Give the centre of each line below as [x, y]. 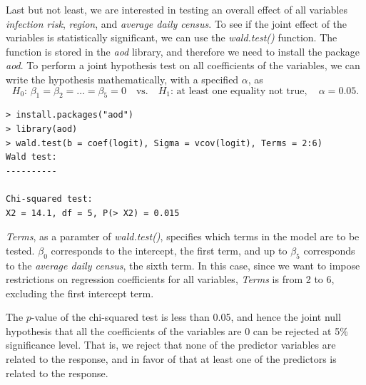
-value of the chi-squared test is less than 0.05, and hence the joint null [186, 317]
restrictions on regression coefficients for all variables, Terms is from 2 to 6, [170, 279]
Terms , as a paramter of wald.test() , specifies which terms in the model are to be [183, 236]
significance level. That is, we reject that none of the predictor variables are [171, 345]
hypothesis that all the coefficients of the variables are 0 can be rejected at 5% [177, 330]
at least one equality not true [240, 91]
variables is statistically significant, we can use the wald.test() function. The [172, 37]
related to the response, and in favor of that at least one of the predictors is [171, 359]
